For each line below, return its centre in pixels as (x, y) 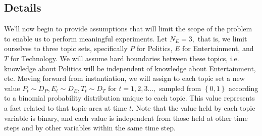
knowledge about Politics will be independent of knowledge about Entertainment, (130, 68)
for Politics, (154, 48)
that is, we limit (222, 38)
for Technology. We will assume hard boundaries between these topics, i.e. (125, 58)
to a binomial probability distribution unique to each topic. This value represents (129, 98)
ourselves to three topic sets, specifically (66, 48)
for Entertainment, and (218, 48)
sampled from (180, 88)
